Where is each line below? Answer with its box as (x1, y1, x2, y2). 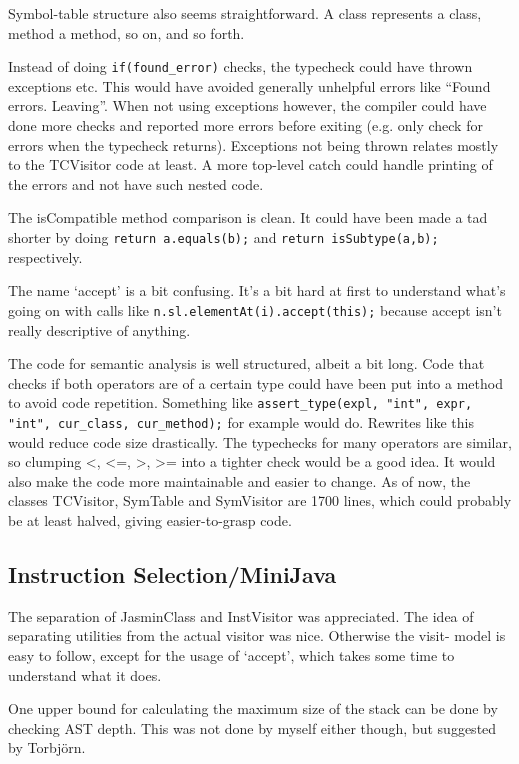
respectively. (8, 246, 83, 267)
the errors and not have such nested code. (8, 173, 264, 194)
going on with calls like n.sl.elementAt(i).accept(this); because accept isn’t (8, 299, 502, 320)
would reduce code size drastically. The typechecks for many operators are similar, (8, 431, 512, 452)
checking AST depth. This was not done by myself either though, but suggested (8, 717, 497, 738)
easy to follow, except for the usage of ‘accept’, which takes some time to (8, 644, 455, 665)
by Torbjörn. (8, 737, 86, 758)
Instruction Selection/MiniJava (8, 558, 337, 589)
